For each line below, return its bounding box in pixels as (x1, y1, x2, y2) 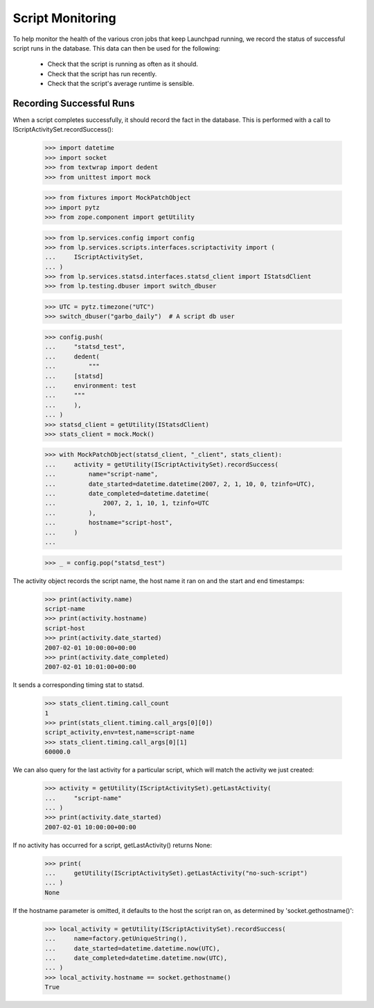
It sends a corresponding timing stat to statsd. (12, 681, 145, 689)
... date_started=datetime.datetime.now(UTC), (44, 944, 221, 953)
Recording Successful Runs (12, 97, 135, 109)
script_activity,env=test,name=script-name (44, 729, 195, 736)
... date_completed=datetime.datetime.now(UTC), (44, 954, 228, 962)
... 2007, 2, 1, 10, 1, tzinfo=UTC (44, 499, 209, 507)
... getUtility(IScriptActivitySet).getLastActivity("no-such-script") (44, 869, 308, 877)
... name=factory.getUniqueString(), (44, 935, 188, 943)
